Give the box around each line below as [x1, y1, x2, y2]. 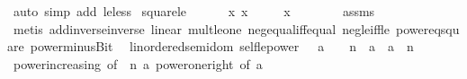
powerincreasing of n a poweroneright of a [13, 54, 263, 73]
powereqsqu [396, 19, 460, 38]
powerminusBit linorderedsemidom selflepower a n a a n [30, 37, 414, 56]
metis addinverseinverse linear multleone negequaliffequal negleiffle [13, 19, 391, 38]
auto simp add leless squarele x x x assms [13, 2, 375, 20]
